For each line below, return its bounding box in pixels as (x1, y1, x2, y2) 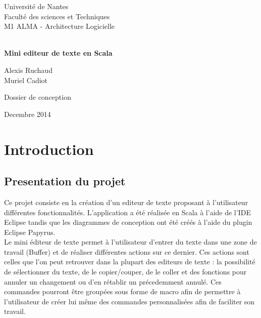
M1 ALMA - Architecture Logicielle (4, 21, 115, 31)
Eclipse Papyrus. (4, 226, 56, 237)
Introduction (4, 138, 94, 159)
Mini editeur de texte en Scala (4, 48, 113, 58)
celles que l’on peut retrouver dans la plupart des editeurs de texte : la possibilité (4, 256, 255, 267)
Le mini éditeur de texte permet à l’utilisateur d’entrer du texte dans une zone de (4, 236, 257, 247)
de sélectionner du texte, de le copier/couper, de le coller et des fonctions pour (4, 266, 247, 277)
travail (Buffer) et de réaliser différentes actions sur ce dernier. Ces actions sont (4, 246, 249, 257)
